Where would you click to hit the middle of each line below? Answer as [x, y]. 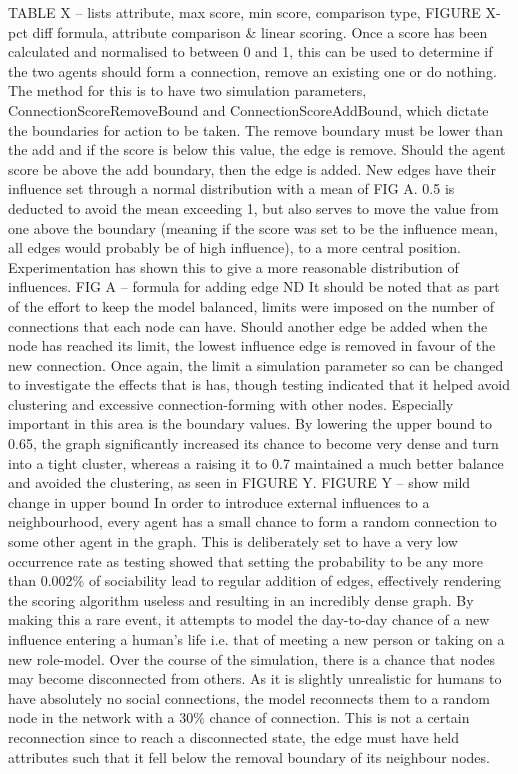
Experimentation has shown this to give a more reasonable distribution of [233, 266]
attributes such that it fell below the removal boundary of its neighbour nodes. [249, 756]
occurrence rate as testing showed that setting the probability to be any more [245, 560]
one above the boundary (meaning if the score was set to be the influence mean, [253, 227]
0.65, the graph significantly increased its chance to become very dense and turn [253, 443]
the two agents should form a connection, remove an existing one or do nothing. [252, 70]
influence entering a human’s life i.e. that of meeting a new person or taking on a [256, 639]
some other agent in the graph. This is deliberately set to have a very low [233, 541]
